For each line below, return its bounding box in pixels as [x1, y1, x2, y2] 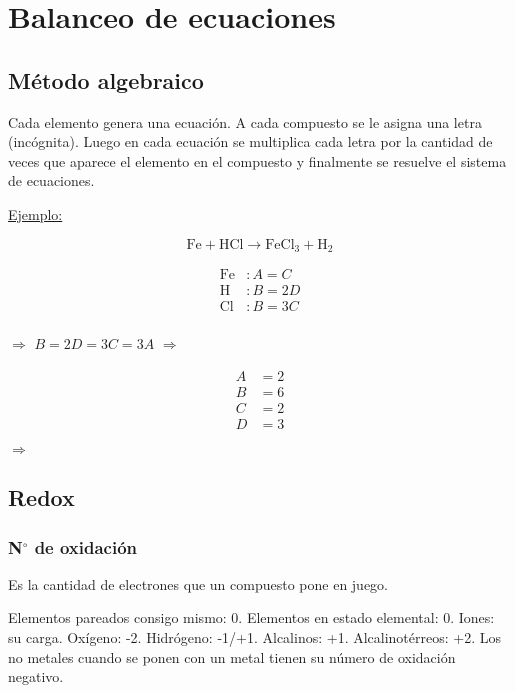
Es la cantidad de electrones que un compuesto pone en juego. [8, 573, 389, 594]
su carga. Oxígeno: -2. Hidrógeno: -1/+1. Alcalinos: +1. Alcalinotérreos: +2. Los [8, 627, 501, 648]
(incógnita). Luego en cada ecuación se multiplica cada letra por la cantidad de [8, 131, 493, 152]
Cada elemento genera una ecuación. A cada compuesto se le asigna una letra [8, 111, 482, 132]
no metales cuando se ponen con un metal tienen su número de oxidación [8, 646, 456, 667]
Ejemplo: [8, 203, 63, 224]
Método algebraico [8, 64, 204, 95]
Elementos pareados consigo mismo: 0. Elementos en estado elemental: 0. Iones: [8, 607, 495, 628]
